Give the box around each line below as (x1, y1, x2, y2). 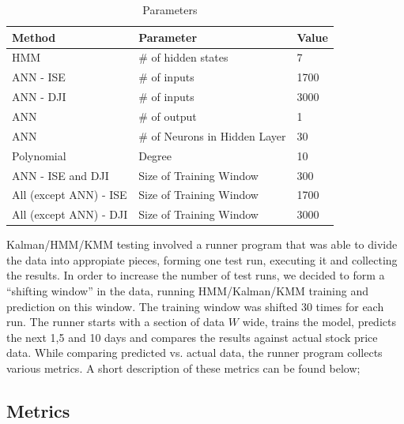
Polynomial (12, 147, 66, 163)
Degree (138, 147, 172, 163)
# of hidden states (138, 49, 228, 66)
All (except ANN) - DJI (12, 206, 128, 223)
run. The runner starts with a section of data (6, 313, 225, 330)
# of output (138, 107, 197, 124)
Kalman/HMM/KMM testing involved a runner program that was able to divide (6, 236, 398, 253)
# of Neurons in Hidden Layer (138, 127, 286, 144)
